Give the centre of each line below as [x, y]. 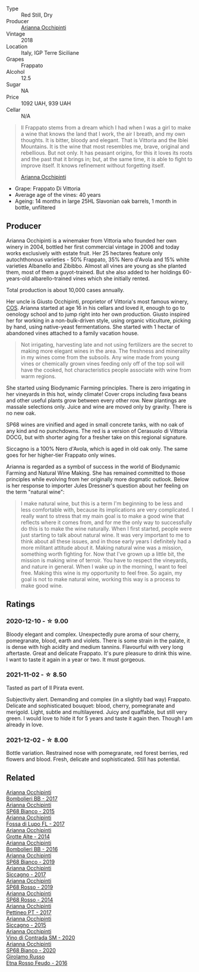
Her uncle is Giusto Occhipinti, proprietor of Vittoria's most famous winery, [97, 301]
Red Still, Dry [37, 15]
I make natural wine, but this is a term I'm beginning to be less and [102, 503]
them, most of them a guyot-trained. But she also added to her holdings [94, 272]
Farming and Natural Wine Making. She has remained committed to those [96, 473]
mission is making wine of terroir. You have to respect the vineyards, [104, 560]
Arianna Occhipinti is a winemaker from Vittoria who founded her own [91, 240]
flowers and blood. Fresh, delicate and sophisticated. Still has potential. [93, 759]
